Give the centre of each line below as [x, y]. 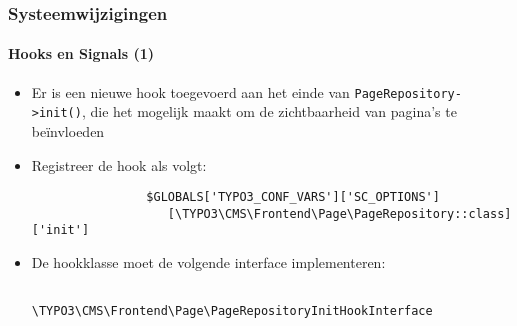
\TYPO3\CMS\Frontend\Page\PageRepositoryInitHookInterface [232, 311]
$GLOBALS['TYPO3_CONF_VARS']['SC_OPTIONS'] [293, 197]
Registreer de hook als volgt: [119, 164]
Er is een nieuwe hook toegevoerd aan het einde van [190, 91]
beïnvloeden [68, 130]
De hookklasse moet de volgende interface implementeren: [208, 262]
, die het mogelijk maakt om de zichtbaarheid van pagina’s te [269, 111]
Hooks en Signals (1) [81, 53]
